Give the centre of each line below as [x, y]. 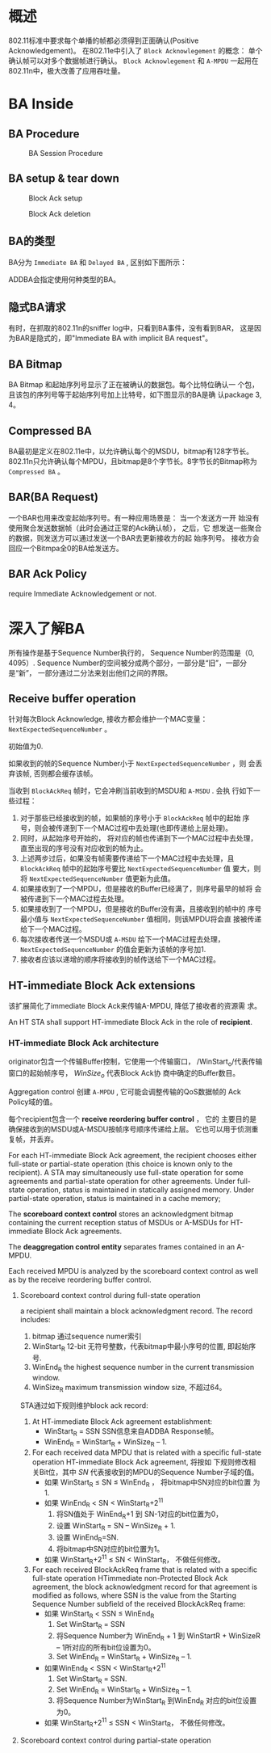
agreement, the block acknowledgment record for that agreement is [145, 1587]
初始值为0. [26, 746]
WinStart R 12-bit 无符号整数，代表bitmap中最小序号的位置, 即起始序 [144, 1347]
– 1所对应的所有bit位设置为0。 [106, 1647]
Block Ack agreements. [83, 1231]
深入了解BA [47, 628]
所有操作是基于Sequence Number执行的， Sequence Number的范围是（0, [131, 652]
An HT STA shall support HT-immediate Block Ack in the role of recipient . [130, 1022]
